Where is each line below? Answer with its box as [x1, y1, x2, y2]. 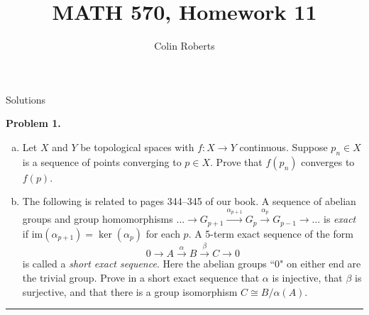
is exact [323, 211, 356, 226]
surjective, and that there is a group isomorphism [22, 284, 238, 299]
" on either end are [280, 256, 361, 271]
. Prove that [210, 154, 263, 169]
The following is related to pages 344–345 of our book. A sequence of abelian [22, 194, 356, 209]
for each [145, 226, 180, 241]
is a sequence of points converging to [22, 154, 182, 169]
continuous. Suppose [239, 139, 328, 154]
